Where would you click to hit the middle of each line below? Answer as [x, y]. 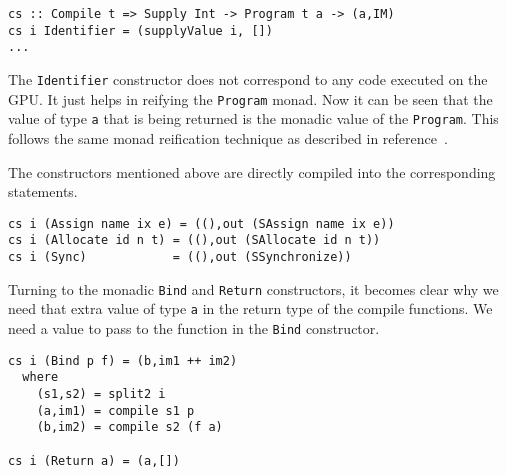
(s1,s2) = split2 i [101, 393]
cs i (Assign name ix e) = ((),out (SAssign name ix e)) [201, 223]
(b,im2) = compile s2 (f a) [129, 427]
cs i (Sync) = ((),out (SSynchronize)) [180, 257]
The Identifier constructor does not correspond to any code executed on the [248, 78]
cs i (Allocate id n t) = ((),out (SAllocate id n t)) [194, 240]
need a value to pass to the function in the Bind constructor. [194, 328]
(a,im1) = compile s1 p [115, 410]
